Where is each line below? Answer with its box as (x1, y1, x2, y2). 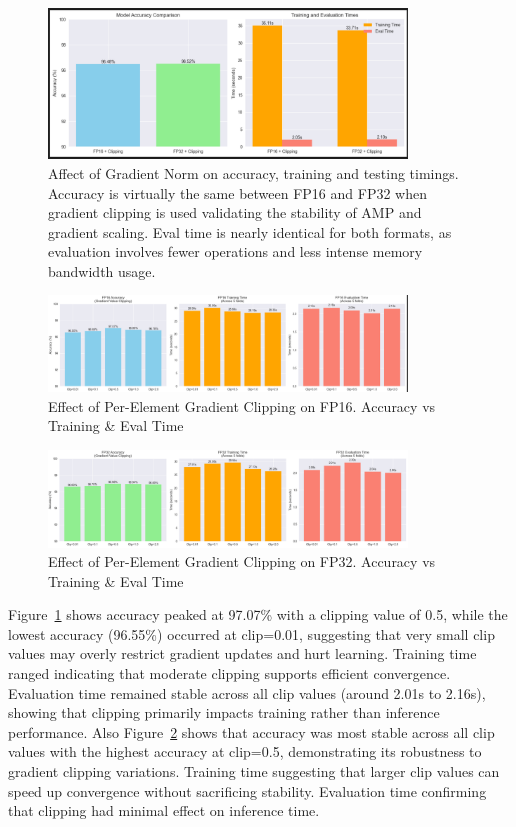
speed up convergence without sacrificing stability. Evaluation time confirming (8, 780, 487, 801)
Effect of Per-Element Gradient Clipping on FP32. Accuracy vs (48, 551, 436, 572)
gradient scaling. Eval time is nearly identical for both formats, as (48, 221, 452, 242)
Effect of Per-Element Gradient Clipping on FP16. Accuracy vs (48, 395, 436, 416)
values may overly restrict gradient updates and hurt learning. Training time (8, 643, 477, 664)
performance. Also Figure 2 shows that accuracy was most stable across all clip (8, 721, 495, 742)
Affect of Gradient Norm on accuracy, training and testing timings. (48, 162, 459, 183)
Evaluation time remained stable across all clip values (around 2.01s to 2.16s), (8, 682, 486, 703)
